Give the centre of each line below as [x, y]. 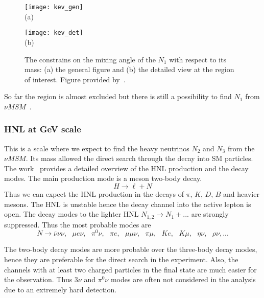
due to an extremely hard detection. [61, 289]
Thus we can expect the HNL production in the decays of [94, 194]
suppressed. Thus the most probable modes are [78, 224]
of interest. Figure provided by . [75, 79]
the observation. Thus [38, 279]
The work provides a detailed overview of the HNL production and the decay [126, 168]
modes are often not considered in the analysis [183, 279]
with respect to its [198, 59]
